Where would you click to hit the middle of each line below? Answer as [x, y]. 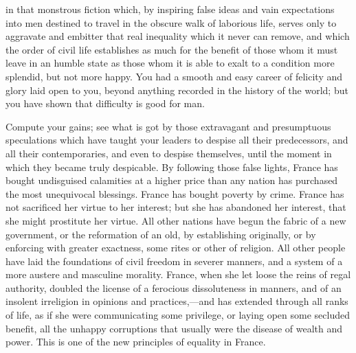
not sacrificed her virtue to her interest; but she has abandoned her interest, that [176, 207]
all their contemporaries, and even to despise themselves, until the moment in [169, 153]
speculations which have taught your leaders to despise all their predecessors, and [177, 140]
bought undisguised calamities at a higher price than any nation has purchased [172, 180]
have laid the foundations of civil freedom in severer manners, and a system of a [174, 261]
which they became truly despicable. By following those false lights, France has [172, 167]
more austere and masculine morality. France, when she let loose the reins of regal [178, 274]
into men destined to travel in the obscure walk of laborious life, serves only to [171, 22]
